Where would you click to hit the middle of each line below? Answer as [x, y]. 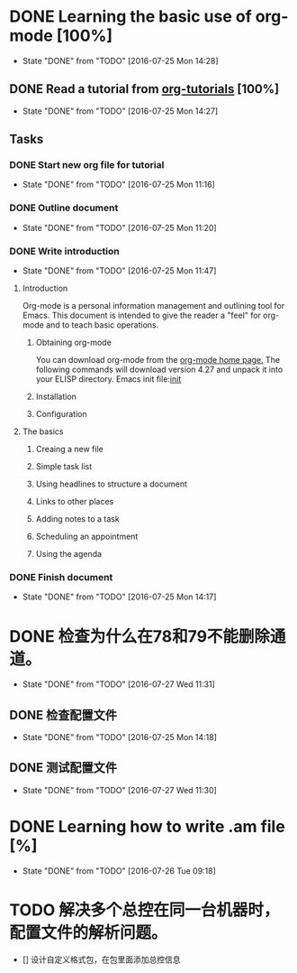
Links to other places [75, 502]
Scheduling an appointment [87, 537]
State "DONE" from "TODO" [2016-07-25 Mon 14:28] [120, 60]
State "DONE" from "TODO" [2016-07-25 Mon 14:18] [120, 737]
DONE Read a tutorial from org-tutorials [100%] [144, 89]
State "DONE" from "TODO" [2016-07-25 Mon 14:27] [120, 111]
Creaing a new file [69, 449]
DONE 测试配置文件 [63, 768]
